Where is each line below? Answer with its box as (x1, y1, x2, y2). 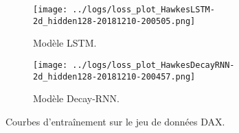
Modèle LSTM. (33, 36, 97, 50)
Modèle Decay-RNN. (33, 91, 119, 106)
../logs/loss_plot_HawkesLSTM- (72, 5, 215, 14)
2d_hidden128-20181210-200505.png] (33, 16, 196, 26)
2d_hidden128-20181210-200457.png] (33, 71, 196, 82)
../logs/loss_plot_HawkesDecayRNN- (72, 60, 235, 70)
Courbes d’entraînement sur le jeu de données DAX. (5, 114, 225, 128)
